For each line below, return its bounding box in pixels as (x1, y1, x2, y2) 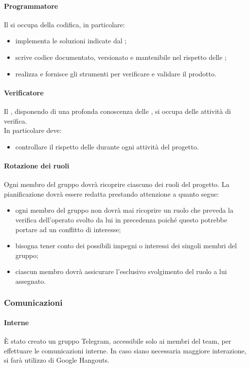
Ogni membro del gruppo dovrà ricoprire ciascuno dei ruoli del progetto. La (4, 179, 230, 189)
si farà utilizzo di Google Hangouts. (4, 355, 109, 365)
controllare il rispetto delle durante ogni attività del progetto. (15, 141, 199, 151)
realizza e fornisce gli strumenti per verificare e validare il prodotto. (15, 68, 216, 78)
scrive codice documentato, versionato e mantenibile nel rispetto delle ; (15, 52, 227, 62)
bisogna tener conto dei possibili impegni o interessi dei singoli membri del (15, 240, 237, 251)
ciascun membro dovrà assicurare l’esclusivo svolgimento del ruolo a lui (15, 266, 227, 276)
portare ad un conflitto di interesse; (15, 224, 121, 234)
